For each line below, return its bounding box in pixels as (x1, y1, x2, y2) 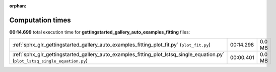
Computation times (9, 15, 71, 24)
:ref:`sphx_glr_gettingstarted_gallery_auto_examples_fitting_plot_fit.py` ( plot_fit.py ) (12, 41, 211, 48)
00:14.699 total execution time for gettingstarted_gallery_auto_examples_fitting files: (9, 29, 190, 35)
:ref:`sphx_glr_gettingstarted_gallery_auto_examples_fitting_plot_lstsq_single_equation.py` (12, 51, 225, 58)
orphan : (9, 3, 27, 8)
